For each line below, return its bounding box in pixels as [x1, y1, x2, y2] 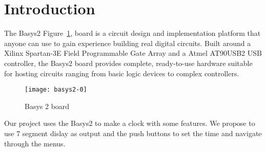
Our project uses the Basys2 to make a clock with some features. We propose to [4, 118, 255, 128]
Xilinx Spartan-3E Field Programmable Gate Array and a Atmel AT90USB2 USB [4, 48, 262, 58]
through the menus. [4, 138, 66, 148]
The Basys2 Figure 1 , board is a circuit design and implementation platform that [4, 28, 261, 38]
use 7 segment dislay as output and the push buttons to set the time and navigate [4, 127, 262, 138]
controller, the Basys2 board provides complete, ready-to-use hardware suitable [4, 57, 253, 68]
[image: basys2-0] [25, 86, 87, 94]
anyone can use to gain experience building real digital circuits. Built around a [4, 37, 251, 48]
